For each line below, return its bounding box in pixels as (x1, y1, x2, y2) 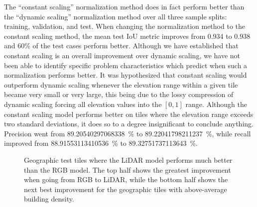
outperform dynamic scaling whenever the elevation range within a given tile (4, 79, 238, 90)
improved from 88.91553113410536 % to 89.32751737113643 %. (4, 138, 198, 148)
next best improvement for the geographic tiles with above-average (24, 184, 227, 194)
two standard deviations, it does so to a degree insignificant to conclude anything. (4, 118, 254, 129)
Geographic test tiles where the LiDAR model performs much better (24, 154, 233, 165)
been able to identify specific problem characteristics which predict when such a (4, 60, 248, 70)
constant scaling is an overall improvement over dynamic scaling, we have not (4, 50, 241, 60)
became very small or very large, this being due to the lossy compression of (4, 89, 234, 100)
